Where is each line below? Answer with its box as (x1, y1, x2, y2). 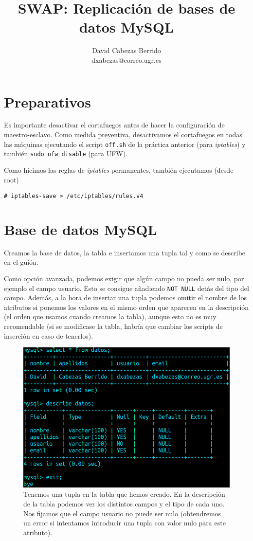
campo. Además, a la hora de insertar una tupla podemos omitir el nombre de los (4, 292, 247, 303)
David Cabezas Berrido (92, 45, 161, 55)
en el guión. (4, 257, 38, 267)
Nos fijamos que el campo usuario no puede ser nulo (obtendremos (23, 508, 221, 518)
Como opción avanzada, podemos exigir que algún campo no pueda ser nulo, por (4, 273, 244, 284)
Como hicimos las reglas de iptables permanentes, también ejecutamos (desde (4, 164, 234, 175)
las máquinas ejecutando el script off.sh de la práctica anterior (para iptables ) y (4, 139, 246, 149)
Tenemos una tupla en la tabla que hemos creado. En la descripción (23, 489, 225, 499)
